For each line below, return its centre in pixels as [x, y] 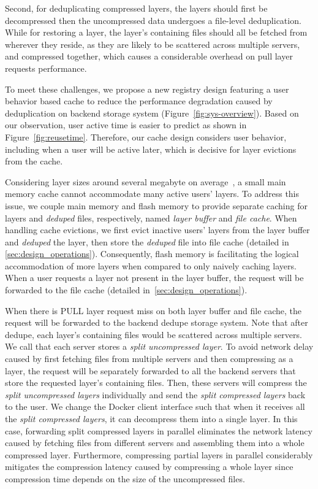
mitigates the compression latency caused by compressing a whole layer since [149, 467]
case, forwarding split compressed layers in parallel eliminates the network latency [159, 430]
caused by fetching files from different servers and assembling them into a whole [155, 443]
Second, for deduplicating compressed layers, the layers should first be [136, 8]
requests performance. [46, 68]
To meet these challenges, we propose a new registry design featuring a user [147, 89]
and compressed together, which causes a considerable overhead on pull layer [149, 56]
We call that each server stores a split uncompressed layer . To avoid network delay [159, 346]
